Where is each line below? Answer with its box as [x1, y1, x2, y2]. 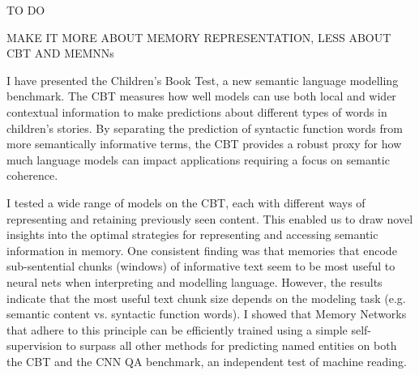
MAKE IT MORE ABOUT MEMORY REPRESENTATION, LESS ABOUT [6, 28, 391, 45]
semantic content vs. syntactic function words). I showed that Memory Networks [6, 305, 407, 322]
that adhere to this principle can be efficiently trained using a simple [6, 321, 348, 338]
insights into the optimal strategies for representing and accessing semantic [6, 226, 378, 243]
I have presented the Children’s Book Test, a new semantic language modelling [6, 71, 399, 88]
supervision [6, 337, 62, 354]
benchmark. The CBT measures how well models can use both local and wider [6, 87, 396, 104]
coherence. [6, 167, 58, 184]
